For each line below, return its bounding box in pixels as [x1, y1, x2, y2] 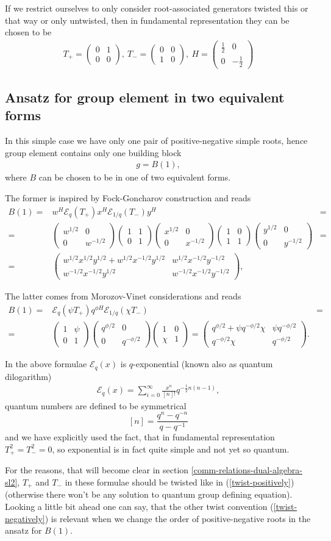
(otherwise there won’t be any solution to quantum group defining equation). [5, 488, 293, 501]
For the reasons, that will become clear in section [5, 464, 189, 476]
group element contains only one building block [5, 146, 182, 159]
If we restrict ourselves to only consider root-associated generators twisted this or [5, 2, 308, 14]
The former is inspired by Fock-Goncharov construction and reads [5, 192, 251, 204]
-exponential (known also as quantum [133, 357, 273, 370]
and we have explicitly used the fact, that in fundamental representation [5, 431, 275, 443]
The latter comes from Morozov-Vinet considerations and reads [5, 290, 241, 303]
